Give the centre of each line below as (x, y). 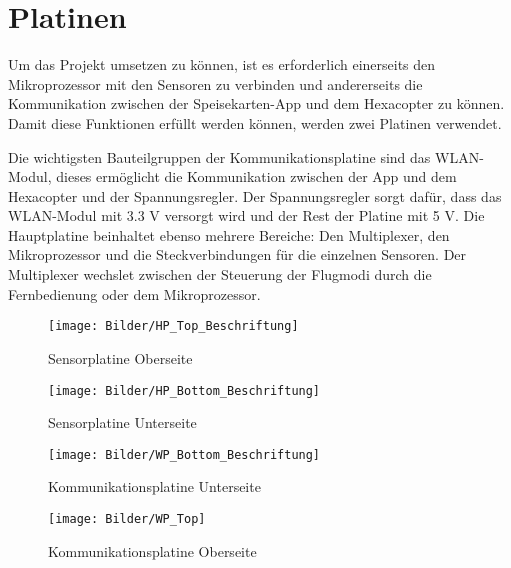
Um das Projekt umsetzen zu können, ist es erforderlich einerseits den (222, 64)
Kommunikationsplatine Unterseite (154, 486)
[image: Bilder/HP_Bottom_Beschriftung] (184, 390)
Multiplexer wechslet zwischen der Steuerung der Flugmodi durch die (220, 274)
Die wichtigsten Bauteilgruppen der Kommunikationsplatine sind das (219, 156)
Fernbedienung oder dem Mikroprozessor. (134, 293)
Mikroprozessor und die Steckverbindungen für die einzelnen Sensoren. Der (237, 254)
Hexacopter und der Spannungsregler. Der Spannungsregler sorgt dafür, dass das (255, 195)
